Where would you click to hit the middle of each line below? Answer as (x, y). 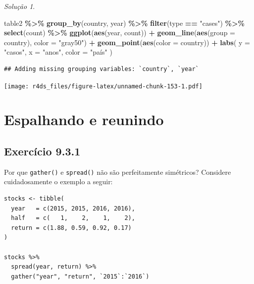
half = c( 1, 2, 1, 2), (73, 218)
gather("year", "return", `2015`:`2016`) (80, 276)
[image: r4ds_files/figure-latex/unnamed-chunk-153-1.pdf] (103, 86)
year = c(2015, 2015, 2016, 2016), (73, 208)
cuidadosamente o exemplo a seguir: (58, 181)
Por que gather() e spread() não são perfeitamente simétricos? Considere (118, 172)
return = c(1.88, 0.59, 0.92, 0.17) (71, 228)
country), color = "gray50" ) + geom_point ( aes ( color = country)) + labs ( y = (127, 42)
